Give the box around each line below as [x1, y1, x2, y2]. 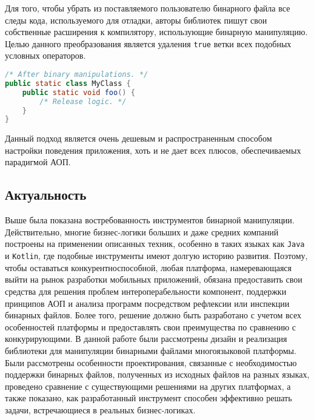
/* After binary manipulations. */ [5, 70, 149, 79]
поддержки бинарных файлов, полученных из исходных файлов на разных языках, [5, 368, 310, 381]
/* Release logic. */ [39, 97, 127, 106]
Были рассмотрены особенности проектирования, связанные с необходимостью [5, 356, 297, 369]
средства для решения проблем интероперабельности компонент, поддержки [5, 284, 287, 297]
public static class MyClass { [5, 79, 131, 88]
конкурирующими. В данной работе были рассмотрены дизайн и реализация [5, 332, 287, 345]
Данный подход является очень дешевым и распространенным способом [5, 132, 272, 145]
